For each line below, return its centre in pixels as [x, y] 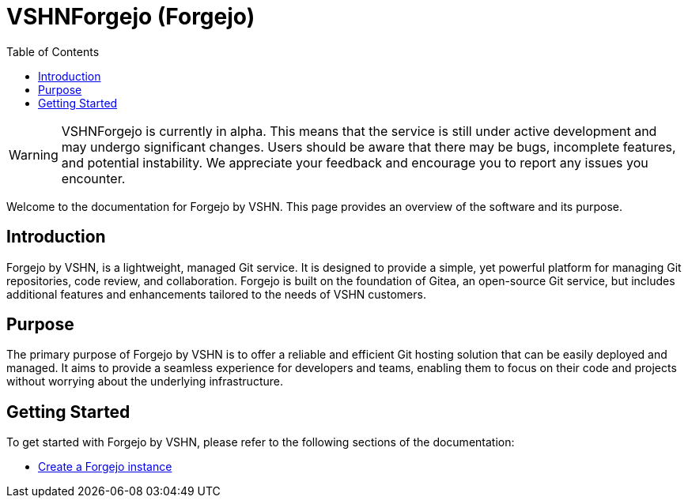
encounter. [93, 178]
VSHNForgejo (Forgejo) [131, 17]
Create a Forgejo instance [105, 467]
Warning [34, 154]
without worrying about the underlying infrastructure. [145, 382]
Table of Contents [53, 51]
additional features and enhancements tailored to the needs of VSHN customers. [216, 294]
